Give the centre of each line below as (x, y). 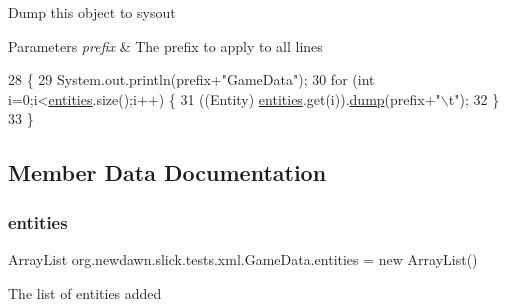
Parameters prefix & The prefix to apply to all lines (165, 45)
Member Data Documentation (167, 172)
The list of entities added (85, 292)
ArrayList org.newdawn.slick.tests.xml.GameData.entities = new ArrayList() (243, 258)
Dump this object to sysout (92, 12)
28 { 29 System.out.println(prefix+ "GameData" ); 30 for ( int (191, 79)
